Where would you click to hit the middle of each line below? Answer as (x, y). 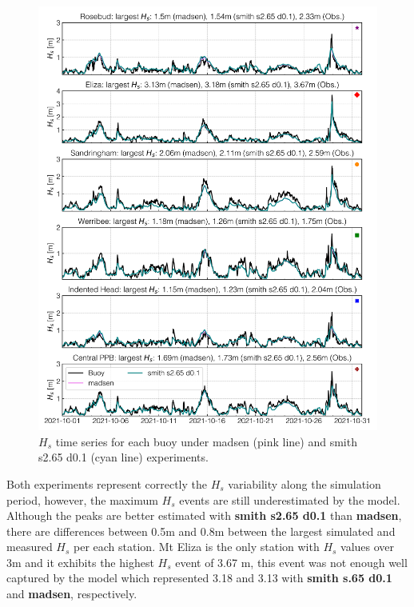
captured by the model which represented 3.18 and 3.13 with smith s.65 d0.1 (199, 578)
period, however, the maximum (82, 499)
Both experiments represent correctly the (107, 483)
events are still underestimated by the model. (290, 499)
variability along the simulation (305, 483)
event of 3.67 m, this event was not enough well (291, 562)
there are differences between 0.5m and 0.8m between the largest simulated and (201, 531)
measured (30, 547)
